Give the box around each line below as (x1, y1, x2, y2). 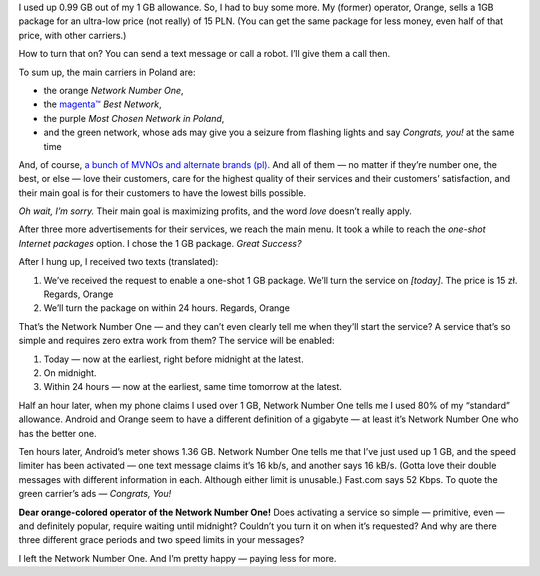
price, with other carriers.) (18, 29, 127, 41)
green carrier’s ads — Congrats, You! (18, 488, 172, 500)
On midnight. (43, 366, 97, 379)
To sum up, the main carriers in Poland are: (18, 66, 196, 78)
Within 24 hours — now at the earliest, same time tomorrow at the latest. (43, 381, 342, 393)
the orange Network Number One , (43, 84, 184, 96)
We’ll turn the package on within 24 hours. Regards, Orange (43, 302, 290, 314)
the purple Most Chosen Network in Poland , (43, 112, 225, 124)
